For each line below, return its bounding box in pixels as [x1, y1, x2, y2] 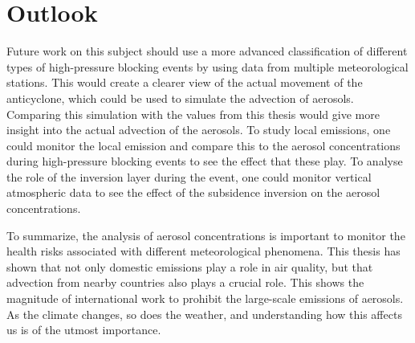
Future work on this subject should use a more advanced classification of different [6, 43, 408, 59]
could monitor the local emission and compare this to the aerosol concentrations [6, 137, 401, 153]
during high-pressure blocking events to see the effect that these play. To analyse [6, 153, 403, 169]
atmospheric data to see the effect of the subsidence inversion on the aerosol [6, 184, 380, 201]
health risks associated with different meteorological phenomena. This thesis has [6, 243, 401, 259]
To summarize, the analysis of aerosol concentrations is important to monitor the [6, 227, 405, 243]
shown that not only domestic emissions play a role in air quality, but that [6, 258, 373, 275]
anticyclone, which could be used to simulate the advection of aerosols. [6, 89, 354, 106]
